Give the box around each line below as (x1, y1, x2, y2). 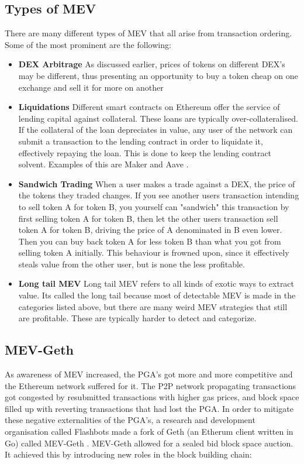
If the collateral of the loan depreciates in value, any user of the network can (18, 123, 293, 136)
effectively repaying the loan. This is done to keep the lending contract (18, 146, 272, 159)
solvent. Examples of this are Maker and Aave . (18, 158, 189, 170)
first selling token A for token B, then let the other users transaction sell (18, 212, 278, 224)
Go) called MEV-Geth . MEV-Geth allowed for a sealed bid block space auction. (5, 436, 293, 449)
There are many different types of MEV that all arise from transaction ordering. (5, 27, 292, 39)
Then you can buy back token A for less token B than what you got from (18, 235, 281, 247)
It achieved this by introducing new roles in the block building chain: (5, 448, 252, 460)
